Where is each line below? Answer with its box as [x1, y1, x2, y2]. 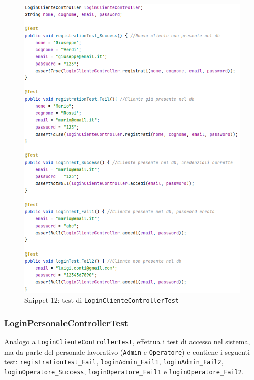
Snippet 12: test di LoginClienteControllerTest [24, 295, 179, 305]
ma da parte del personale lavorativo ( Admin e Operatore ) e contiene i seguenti [4, 346, 250, 357]
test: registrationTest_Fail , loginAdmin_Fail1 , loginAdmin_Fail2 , [4, 356, 224, 367]
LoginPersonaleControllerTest [4, 316, 128, 329]
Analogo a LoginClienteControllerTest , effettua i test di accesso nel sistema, [4, 336, 250, 346]
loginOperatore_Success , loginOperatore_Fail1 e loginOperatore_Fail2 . [4, 366, 244, 376]
